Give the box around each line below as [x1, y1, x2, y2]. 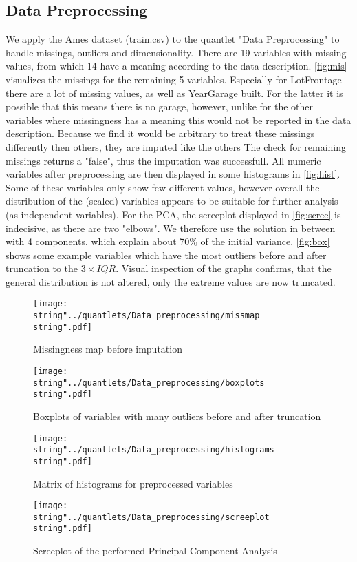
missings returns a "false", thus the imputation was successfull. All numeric [6, 153, 321, 167]
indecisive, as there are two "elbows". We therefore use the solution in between [6, 220, 336, 235]
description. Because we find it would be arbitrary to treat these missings [6, 126, 315, 140]
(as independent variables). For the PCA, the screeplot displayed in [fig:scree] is [6, 207, 341, 221]
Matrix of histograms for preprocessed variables [33, 476, 233, 490]
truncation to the [6, 261, 78, 275]
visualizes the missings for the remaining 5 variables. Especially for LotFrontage [6, 72, 342, 86]
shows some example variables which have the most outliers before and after [6, 247, 327, 262]
